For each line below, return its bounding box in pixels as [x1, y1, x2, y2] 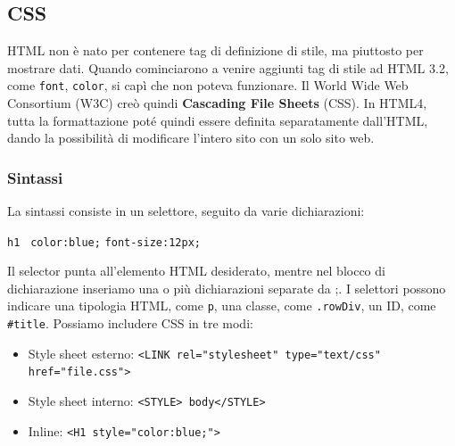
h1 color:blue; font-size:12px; [7, 235, 201, 249]
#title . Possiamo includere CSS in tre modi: [7, 314, 253, 333]
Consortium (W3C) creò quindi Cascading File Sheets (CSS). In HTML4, [7, 94, 427, 112]
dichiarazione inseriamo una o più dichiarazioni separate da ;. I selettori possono [7, 278, 446, 297]
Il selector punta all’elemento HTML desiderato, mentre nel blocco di [7, 261, 385, 280]
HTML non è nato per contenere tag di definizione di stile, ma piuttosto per [7, 41, 424, 60]
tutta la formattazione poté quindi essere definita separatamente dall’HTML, [7, 111, 428, 129]
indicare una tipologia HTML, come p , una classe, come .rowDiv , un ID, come [7, 296, 436, 315]
